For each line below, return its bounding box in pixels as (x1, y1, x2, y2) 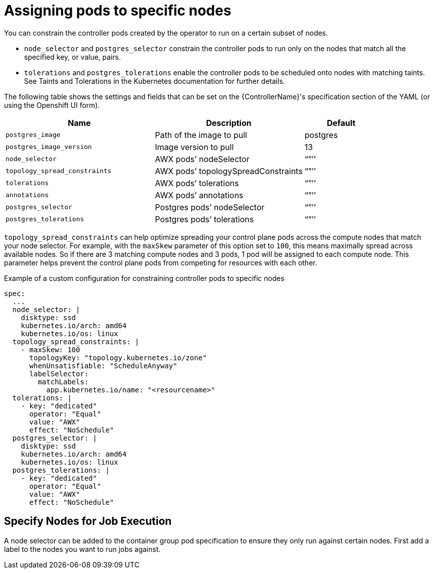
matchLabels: (38, 377, 89, 386)
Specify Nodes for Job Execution (4, 515, 172, 528)
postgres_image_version (6, 143, 92, 151)
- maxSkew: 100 (21, 345, 80, 354)
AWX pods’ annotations (155, 190, 244, 200)
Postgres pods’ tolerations (155, 214, 254, 224)
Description (206, 117, 252, 128)
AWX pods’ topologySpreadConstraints (155, 166, 303, 176)
